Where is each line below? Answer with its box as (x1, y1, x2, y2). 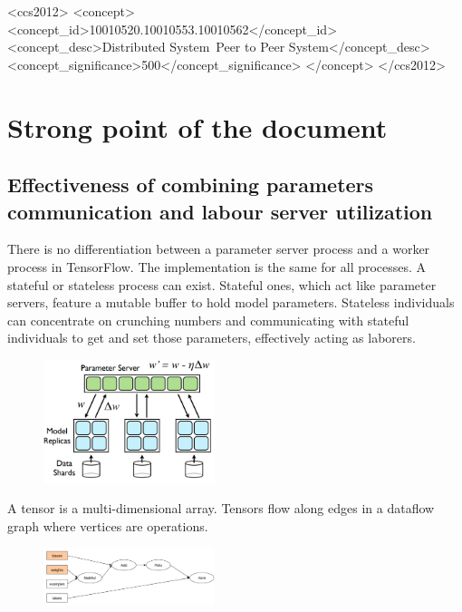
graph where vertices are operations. (7, 516, 208, 535)
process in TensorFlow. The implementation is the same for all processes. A (7, 257, 427, 276)
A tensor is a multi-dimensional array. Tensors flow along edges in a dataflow (7, 499, 435, 518)
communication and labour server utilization (7, 197, 433, 225)
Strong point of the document (7, 108, 388, 145)
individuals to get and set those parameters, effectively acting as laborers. (7, 328, 416, 347)
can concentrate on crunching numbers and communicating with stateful (7, 310, 409, 329)
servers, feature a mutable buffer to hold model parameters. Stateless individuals (7, 293, 455, 312)
